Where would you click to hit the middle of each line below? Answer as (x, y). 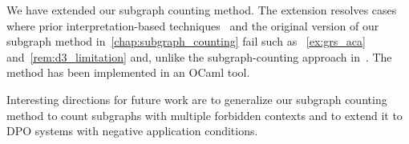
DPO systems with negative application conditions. (132, 131)
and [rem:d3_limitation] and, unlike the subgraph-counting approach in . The (199, 56)
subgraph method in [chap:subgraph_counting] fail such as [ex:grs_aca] (186, 41)
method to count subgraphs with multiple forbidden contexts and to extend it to (204, 115)
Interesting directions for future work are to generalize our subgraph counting (197, 99)
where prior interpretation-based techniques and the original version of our (193, 25)
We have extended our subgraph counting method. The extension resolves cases (202, 10)
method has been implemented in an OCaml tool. (128, 72)
